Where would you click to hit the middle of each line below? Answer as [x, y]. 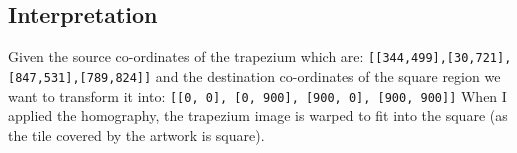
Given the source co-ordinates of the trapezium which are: [186, 56]
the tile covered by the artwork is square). [136, 134]
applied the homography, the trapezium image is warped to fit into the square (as [258, 115]
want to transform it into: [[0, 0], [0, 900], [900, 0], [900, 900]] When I [257, 95]
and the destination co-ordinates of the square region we [328, 75]
